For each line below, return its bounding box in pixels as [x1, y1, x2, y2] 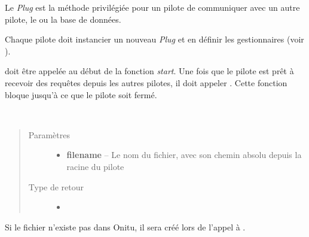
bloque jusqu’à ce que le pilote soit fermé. [5, 88, 157, 101]
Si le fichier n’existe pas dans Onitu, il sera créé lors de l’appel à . [5, 220, 246, 233]
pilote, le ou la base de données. [5, 13, 121, 25]
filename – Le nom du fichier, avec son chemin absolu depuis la [66, 148, 302, 161]
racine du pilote [66, 160, 124, 172]
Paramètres [28, 128, 70, 141]
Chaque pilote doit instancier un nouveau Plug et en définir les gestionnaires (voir [5, 33, 304, 45]
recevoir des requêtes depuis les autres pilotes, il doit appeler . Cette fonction [5, 76, 287, 89]
